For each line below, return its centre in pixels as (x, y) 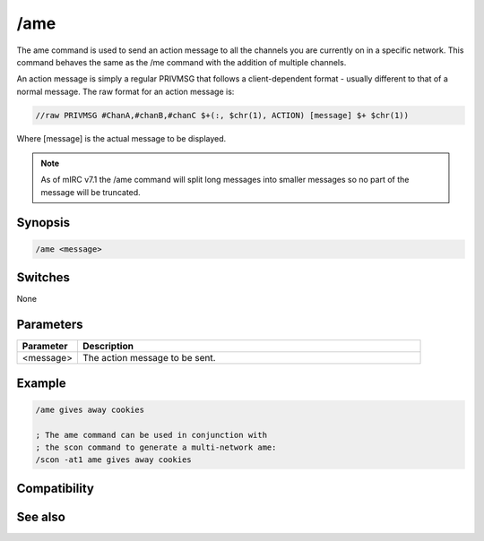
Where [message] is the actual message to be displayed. (121, 138)
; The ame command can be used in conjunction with (151, 435)
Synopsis (43, 223)
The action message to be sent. (149, 358)
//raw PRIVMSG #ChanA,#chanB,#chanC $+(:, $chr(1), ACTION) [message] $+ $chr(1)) (222, 115)
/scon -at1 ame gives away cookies (113, 460)
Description (108, 347)
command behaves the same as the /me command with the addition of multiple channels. (181, 62)
